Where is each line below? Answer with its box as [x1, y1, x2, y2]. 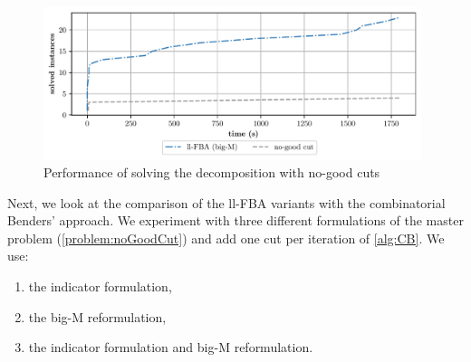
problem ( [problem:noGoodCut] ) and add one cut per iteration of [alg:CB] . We [7, 228, 445, 247]
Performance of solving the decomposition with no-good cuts [43, 163, 380, 182]
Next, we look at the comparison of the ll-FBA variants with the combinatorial [7, 193, 446, 212]
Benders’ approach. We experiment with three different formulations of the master [7, 211, 464, 230]
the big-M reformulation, [28, 307, 167, 326]
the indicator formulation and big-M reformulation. [28, 338, 313, 357]
